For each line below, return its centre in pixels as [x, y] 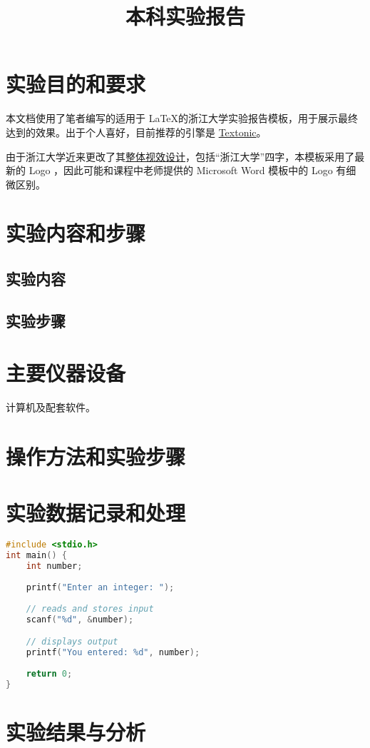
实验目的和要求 [76, 84]
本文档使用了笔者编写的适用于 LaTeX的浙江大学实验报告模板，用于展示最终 [182, 118]
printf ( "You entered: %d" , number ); [113, 652]
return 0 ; [49, 673]
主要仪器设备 [66, 373]
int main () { [36, 556]
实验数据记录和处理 [96, 512]
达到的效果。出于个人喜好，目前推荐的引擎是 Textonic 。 [136, 132]
